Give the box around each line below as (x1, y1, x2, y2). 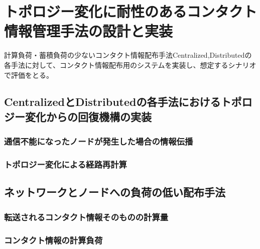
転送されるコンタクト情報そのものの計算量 (4, 210, 169, 223)
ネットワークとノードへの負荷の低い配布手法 (4, 184, 225, 200)
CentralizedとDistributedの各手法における (4, 94, 221, 109)
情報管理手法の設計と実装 (4, 21, 173, 41)
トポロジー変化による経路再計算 (4, 158, 127, 171)
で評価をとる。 (4, 69, 53, 80)
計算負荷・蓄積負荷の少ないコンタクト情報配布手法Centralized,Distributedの (4, 50, 252, 60)
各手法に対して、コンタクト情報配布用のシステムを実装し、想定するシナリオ (4, 59, 256, 70)
